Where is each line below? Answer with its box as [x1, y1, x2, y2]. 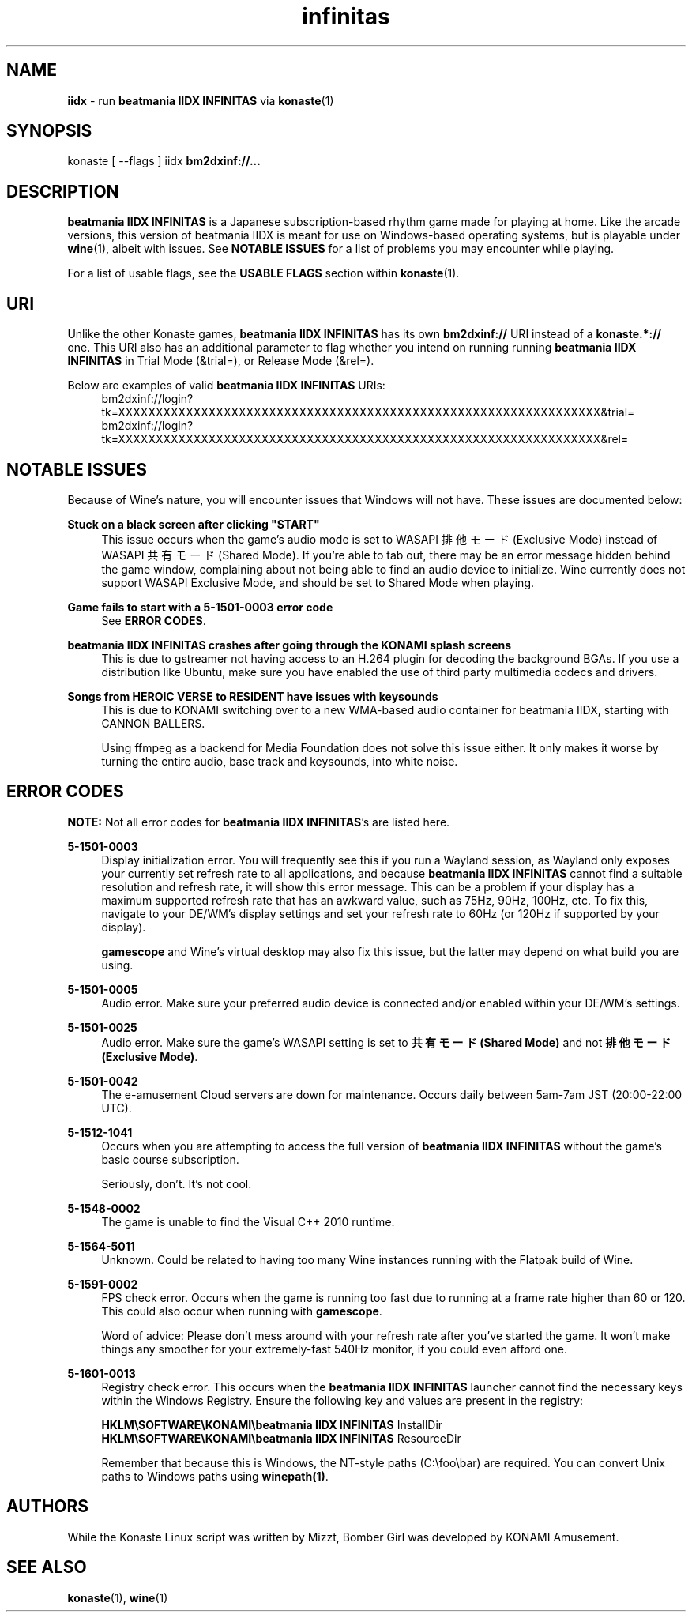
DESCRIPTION [6, 181, 119, 201]
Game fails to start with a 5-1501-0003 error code [67, 600, 333, 614]
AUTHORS [6, 1496, 89, 1517]
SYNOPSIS [6, 121, 92, 141]
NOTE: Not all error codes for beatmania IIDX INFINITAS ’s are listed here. [67, 815, 450, 829]
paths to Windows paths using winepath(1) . [101, 1469, 329, 1483]
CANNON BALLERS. [101, 716, 205, 730]
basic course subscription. [101, 1152, 239, 1166]
